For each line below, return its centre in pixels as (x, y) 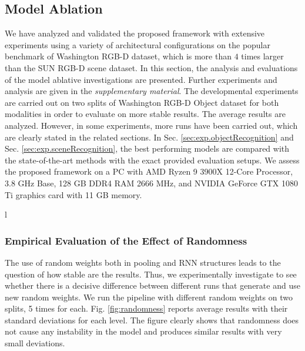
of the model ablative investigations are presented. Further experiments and (141, 79)
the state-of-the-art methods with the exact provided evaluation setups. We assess (152, 160)
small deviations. (35, 343)
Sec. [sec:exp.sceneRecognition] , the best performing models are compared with (147, 148)
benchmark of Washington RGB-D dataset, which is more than (118, 56)
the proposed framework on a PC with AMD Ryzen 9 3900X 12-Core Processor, (149, 171)
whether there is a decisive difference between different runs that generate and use (152, 285)
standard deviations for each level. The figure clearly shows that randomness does (152, 320)
